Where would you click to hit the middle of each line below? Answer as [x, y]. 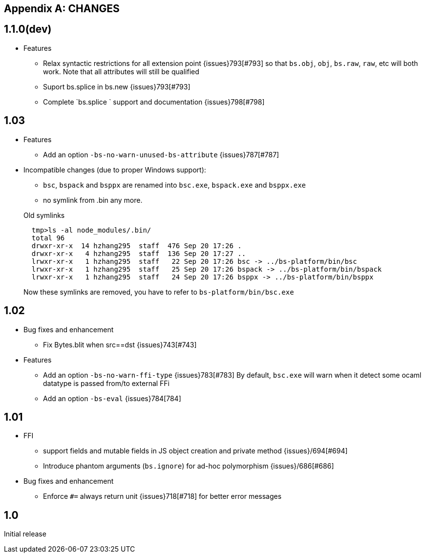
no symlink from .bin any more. [93, 200]
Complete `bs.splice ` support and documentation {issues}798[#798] [154, 102]
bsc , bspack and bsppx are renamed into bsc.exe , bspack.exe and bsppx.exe [175, 185]
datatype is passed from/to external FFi [106, 383]
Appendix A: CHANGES [62, 9]
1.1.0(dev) [28, 29]
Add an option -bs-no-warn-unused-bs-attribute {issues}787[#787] [161, 154]
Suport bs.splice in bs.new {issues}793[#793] [117, 86]
